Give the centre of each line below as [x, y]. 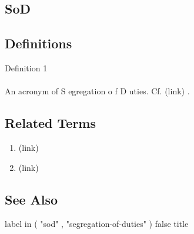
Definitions [39, 43]
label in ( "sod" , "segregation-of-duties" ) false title [97, 224]
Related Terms [51, 123]
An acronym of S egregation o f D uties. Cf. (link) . [97, 91]
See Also [31, 199]
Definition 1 [26, 67]
